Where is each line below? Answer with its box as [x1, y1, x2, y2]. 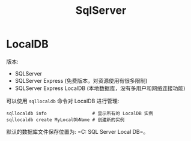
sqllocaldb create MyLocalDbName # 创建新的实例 [6, 116, 125, 123]
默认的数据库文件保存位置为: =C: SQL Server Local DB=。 [6, 128, 149, 135]
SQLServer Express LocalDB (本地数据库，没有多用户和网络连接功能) [14, 85, 186, 92]
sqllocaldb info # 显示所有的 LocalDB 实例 [6, 110, 154, 116]
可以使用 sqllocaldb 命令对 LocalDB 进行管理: [6, 97, 120, 104]
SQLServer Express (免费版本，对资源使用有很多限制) [14, 77, 148, 84]
